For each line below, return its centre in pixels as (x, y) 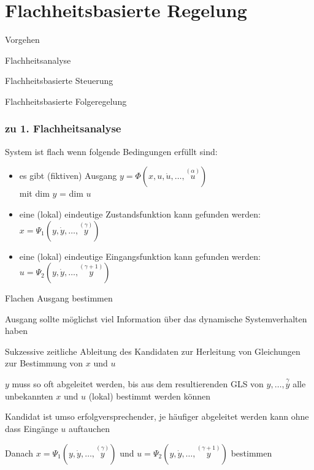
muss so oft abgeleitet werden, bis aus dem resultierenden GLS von (138, 384)
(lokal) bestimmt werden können (150, 396)
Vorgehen (22, 40)
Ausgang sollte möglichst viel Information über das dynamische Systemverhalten (156, 318)
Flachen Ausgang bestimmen (59, 298)
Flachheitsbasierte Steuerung (59, 81)
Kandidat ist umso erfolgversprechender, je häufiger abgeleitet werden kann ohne (157, 416)
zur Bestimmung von (44, 363)
